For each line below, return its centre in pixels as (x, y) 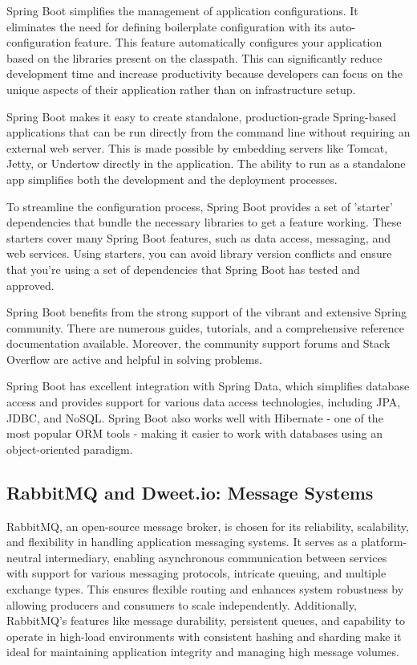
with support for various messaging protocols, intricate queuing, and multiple (196, 573)
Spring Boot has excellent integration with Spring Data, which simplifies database (208, 386)
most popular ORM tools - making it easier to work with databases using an (194, 433)
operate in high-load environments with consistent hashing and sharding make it (204, 636)
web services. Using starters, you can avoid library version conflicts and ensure (199, 253)
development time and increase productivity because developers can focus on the (204, 73)
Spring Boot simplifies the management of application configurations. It (182, 10)
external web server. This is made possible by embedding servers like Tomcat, (197, 147)
